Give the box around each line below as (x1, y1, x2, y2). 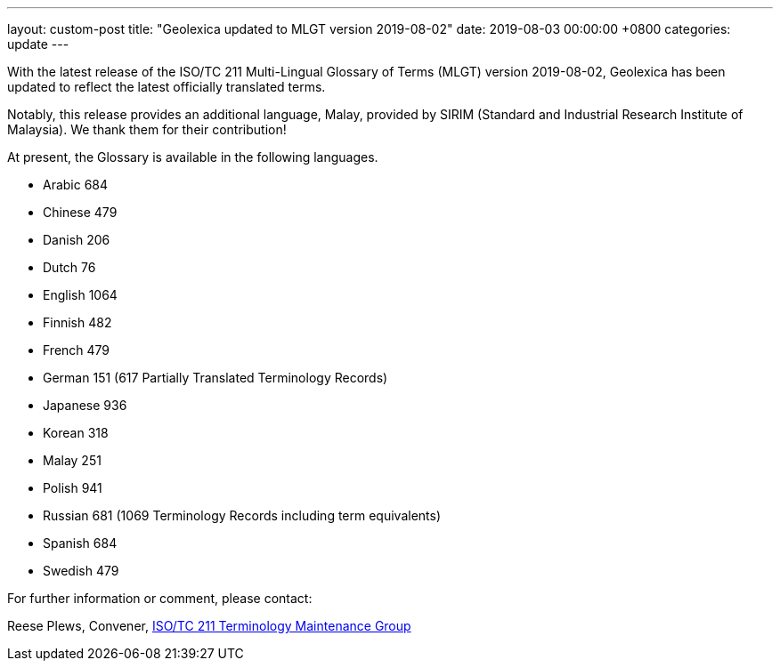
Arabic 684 (43, 177, 109, 192)
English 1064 (43, 287, 118, 302)
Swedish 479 (43, 563, 119, 578)
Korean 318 (43, 425, 109, 440)
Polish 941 (43, 480, 102, 495)
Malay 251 (43, 453, 102, 468)
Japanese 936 (43, 398, 127, 413)
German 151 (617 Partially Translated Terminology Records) (43, 370, 388, 385)
